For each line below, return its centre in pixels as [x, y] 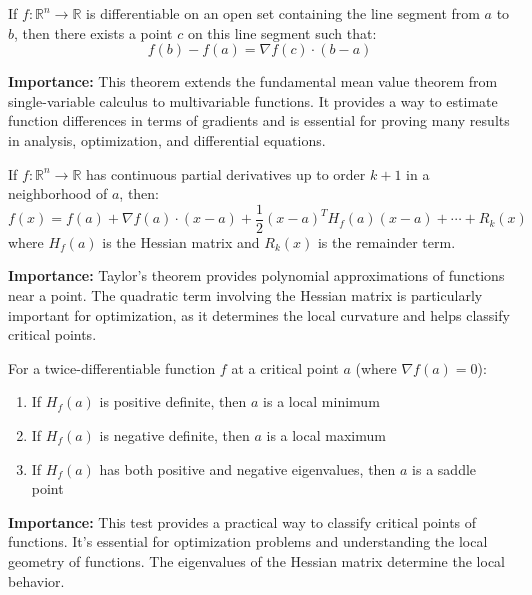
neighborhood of [58, 193]
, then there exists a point [93, 32]
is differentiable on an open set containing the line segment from [283, 13]
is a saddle [444, 468]
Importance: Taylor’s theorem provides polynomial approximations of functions [256, 275]
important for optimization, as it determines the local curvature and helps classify [259, 314]
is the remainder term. [386, 241]
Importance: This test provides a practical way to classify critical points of [242, 521]
